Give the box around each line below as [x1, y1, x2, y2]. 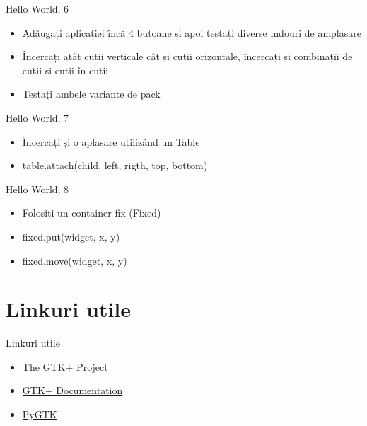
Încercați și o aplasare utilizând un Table [22, 134, 200, 149]
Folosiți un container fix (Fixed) [22, 205, 161, 220]
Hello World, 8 [6, 181, 69, 196]
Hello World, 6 [6, 1, 69, 16]
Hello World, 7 [6, 110, 69, 125]
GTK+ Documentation [22, 383, 123, 398]
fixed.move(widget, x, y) [22, 253, 127, 267]
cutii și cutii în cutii [22, 62, 109, 77]
